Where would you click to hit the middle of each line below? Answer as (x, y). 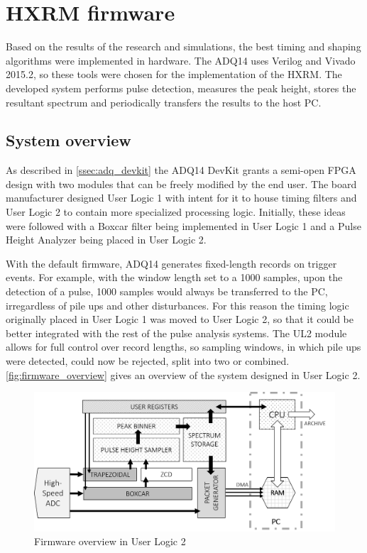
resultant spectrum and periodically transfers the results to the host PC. (164, 102)
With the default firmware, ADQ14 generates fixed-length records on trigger (171, 263)
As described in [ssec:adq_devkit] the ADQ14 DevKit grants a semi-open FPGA (181, 170)
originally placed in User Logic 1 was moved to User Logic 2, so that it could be (180, 319)
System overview (69, 140)
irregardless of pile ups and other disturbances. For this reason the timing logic (177, 305)
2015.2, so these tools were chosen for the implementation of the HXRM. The (174, 74)
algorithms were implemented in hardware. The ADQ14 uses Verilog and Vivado (181, 60)
